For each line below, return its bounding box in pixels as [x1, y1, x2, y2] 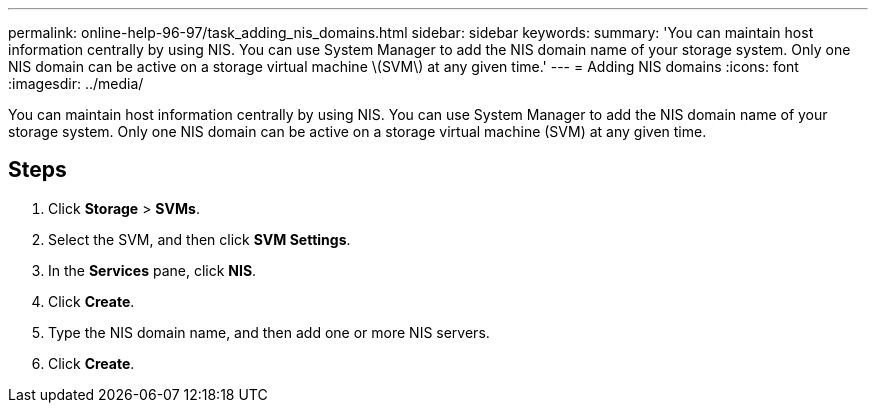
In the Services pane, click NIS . [48, 261, 257, 279]
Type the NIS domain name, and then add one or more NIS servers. [48, 323, 490, 341]
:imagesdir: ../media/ [8, 75, 144, 92]
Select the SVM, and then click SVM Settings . [48, 230, 351, 248]
